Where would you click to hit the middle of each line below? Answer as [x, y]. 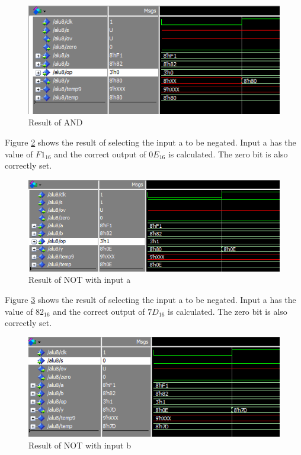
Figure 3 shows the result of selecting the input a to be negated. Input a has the [150, 299]
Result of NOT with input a [80, 280]
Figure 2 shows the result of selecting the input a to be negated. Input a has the [150, 142]
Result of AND [56, 122]
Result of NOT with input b [80, 445]
